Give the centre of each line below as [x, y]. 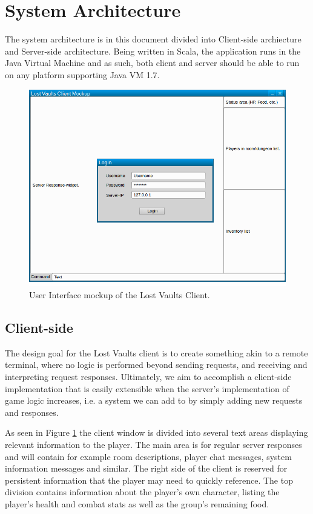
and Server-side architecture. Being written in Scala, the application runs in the [153, 51]
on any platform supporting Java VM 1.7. [82, 74]
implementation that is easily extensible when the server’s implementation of [147, 388]
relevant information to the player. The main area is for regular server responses [153, 444]
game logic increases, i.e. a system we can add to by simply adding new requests [154, 400]
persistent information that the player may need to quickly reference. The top [149, 480]
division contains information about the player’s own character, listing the [142, 492]
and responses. [32, 412]
